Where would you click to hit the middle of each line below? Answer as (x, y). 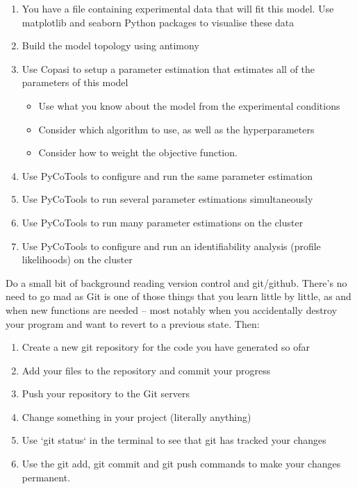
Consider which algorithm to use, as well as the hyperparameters (176, 129)
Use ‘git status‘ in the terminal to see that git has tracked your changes (174, 440)
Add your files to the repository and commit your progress (146, 370)
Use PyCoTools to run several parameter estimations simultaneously (167, 199)
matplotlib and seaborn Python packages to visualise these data (158, 22)
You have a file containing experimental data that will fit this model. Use (178, 8)
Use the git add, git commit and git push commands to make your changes (181, 464)
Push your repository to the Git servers (106, 393)
